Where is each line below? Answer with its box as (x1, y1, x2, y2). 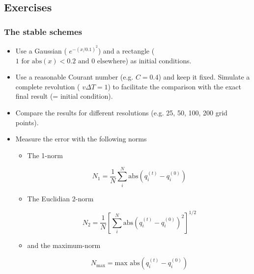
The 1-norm (27, 150, 63, 160)
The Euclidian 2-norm (27, 193, 94, 203)
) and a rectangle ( (98, 46, 155, 56)
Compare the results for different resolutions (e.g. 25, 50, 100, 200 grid (15, 108, 227, 118)
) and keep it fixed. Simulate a (158, 72, 250, 82)
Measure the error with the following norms (15, 134, 147, 144)
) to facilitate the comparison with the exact (108, 81, 242, 91)
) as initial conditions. (125, 55, 192, 65)
